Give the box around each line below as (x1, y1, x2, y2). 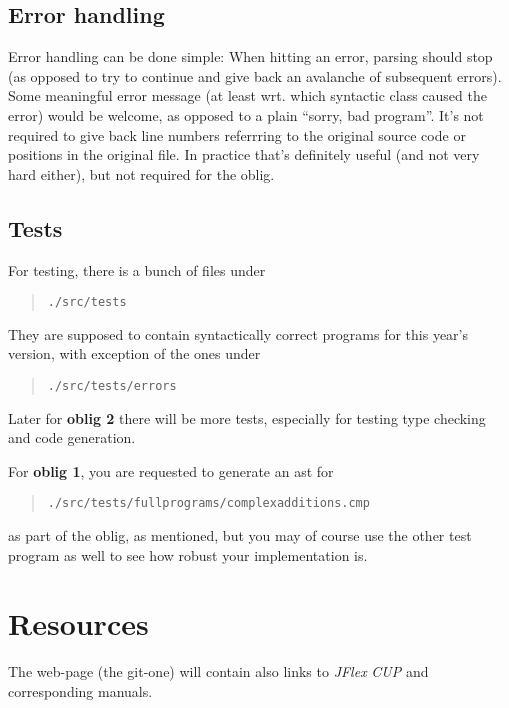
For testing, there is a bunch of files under (8, 259, 266, 280)
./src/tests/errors (47, 379, 177, 393)
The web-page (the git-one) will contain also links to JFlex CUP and (8, 661, 429, 682)
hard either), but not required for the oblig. (8, 163, 275, 184)
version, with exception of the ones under (8, 343, 261, 364)
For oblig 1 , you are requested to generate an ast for (8, 460, 334, 481)
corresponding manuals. (8, 681, 153, 701)
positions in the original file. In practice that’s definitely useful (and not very (8, 144, 480, 165)
